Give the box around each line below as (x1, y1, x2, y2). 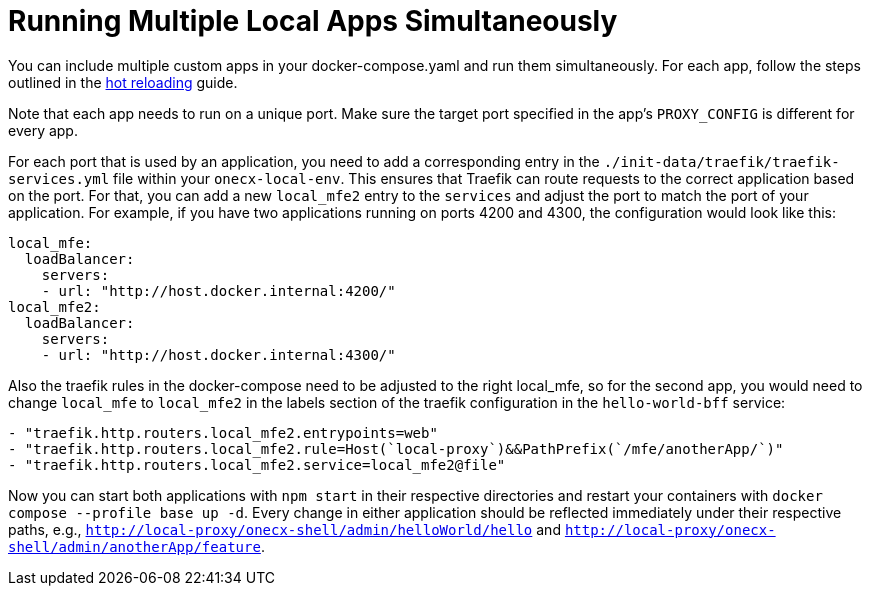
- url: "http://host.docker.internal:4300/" (41, 346, 396, 363)
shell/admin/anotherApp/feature (8, 538, 261, 555)
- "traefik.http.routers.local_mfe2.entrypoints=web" (8, 424, 438, 441)
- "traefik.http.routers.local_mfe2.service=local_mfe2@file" (8, 456, 506, 473)
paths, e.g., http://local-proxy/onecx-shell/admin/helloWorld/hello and (8, 520, 561, 538)
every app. (8, 121, 78, 139)
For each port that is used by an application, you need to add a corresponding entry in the (8, 152, 600, 170)
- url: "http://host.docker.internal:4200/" (41, 282, 396, 299)
